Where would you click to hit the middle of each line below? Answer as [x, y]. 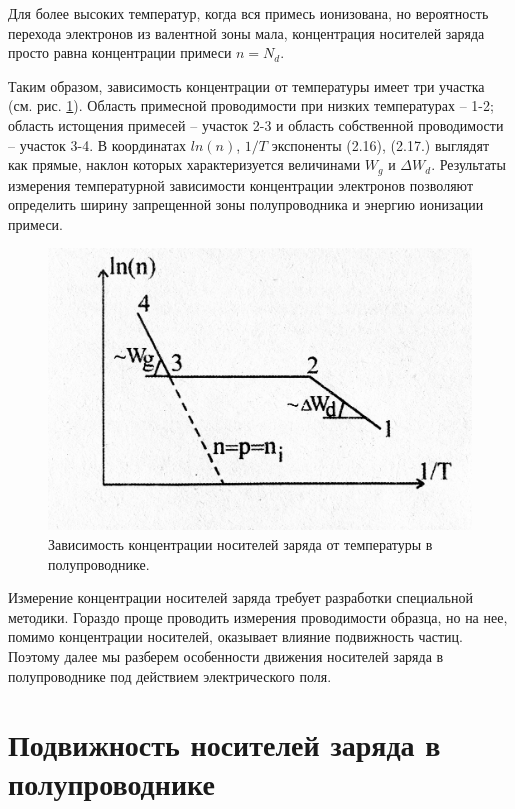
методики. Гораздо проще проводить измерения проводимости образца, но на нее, [258, 616]
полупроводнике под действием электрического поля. [170, 675]
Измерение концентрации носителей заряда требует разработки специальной [240, 597]
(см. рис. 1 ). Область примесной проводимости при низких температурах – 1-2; [251, 105]
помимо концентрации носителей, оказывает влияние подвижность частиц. [235, 636]
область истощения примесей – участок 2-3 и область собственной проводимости [256, 124]
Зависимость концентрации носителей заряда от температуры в [240, 543]
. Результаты [468, 164]
